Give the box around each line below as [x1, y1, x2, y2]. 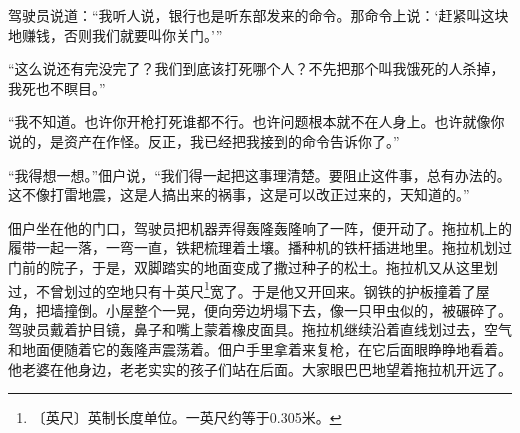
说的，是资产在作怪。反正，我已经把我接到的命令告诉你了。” [8, 130, 400, 151]
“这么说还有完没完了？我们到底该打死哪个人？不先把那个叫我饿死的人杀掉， [8, 58, 505, 79]
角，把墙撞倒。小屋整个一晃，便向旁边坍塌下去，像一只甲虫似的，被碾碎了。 [8, 299, 512, 320]
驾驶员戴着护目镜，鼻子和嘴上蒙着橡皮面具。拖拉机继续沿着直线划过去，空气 [8, 319, 512, 340]
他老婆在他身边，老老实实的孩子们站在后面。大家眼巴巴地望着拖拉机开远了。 [8, 358, 512, 379]
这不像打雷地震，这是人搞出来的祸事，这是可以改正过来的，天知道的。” [8, 184, 470, 205]
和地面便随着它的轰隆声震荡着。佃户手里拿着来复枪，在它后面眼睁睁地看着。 [8, 338, 512, 359]
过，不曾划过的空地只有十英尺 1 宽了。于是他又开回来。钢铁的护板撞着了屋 [8, 277, 490, 301]
